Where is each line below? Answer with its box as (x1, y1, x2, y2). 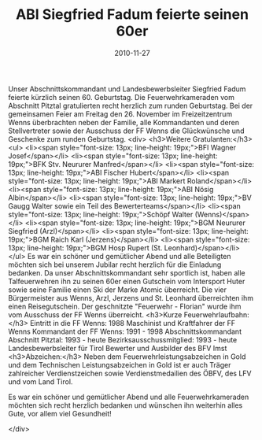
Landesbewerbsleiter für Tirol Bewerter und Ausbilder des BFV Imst (8, 343, 227, 353)
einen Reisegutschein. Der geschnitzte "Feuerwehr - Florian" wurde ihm (8, 301, 242, 311)
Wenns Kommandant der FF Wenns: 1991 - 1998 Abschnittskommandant (8, 327, 242, 336)
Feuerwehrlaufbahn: (183, 309, 249, 320)
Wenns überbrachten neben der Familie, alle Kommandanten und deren (8, 117, 240, 127)
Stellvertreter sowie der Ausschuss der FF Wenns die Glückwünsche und (8, 126, 245, 135)
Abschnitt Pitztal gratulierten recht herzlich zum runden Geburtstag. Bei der (8, 101, 253, 110)
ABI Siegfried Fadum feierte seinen (15, 6, 249, 24)
